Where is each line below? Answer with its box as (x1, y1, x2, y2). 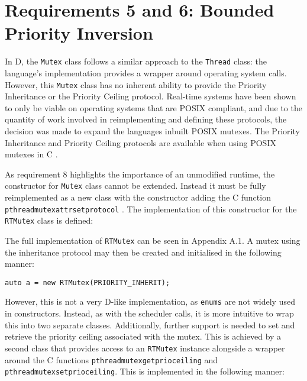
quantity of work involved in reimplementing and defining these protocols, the (5, 113, 287, 125)
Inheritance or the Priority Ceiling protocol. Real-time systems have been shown (5, 90, 296, 102)
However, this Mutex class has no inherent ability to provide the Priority (5, 78, 267, 91)
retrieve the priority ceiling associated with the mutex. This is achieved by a (5, 330, 282, 343)
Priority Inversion (5, 21, 153, 45)
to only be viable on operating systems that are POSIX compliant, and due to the (5, 101, 302, 114)
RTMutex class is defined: (5, 214, 93, 227)
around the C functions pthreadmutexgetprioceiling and (5, 353, 218, 366)
